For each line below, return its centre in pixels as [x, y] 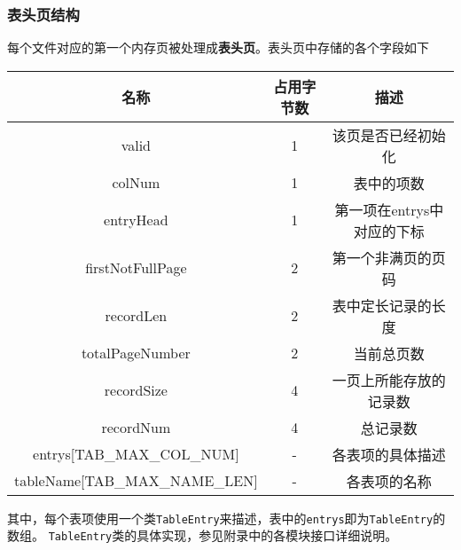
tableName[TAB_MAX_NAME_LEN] [136, 481]
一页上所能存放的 [389, 380]
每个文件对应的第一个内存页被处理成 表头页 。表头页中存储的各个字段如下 [218, 47]
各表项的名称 [389, 481]
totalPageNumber [136, 353]
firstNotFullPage [136, 268]
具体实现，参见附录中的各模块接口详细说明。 [267, 535]
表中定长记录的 [382, 305]
